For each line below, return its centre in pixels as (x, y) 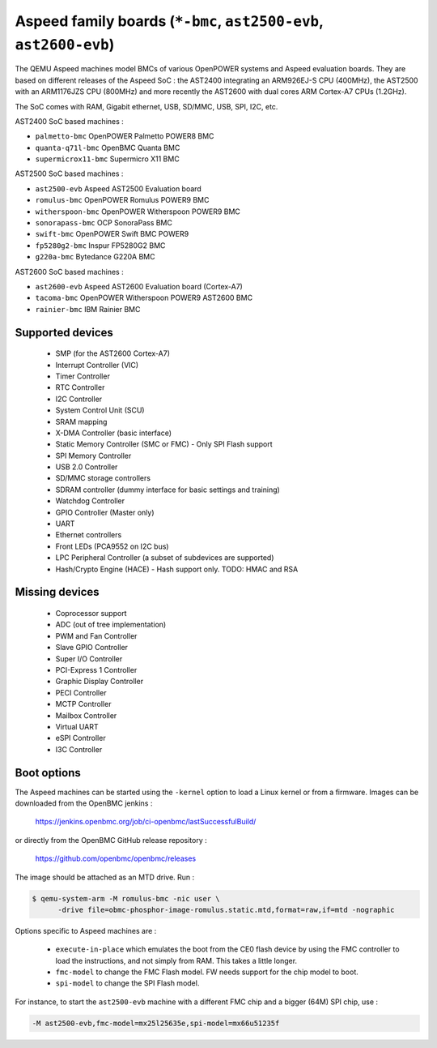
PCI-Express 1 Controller (96, 669)
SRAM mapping (81, 421)
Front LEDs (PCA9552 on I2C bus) (112, 546)
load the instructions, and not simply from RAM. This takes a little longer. (176, 960)
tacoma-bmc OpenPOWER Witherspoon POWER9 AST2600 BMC (144, 298)
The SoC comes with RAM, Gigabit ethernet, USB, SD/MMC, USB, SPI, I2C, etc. (146, 106)
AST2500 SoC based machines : (69, 173)
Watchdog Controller (90, 501)
